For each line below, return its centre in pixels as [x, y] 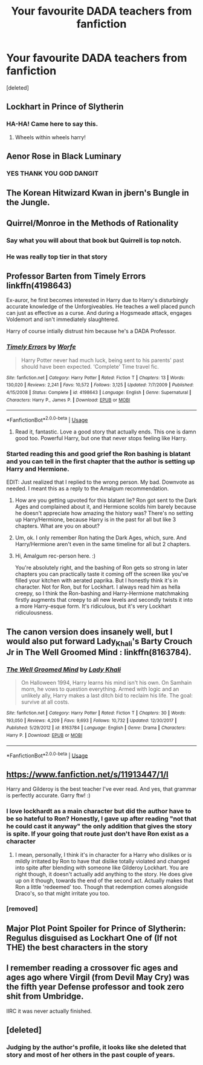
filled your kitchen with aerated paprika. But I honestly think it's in [96, 581]
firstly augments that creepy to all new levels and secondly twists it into [104, 600]
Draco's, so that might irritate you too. [62, 893]
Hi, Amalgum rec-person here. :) [55, 556]
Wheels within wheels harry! [50, 137]
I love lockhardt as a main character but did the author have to [99, 811]
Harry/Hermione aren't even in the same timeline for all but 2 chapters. [103, 544]
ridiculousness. [34, 613]
